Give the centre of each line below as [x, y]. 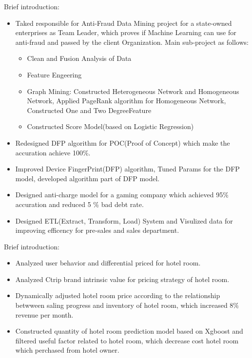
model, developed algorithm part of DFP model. [87, 178]
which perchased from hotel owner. [67, 350]
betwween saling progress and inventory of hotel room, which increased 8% [127, 305]
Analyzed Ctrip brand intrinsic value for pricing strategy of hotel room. [122, 279]
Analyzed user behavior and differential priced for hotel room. [108, 263]
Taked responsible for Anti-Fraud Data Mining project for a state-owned [124, 23]
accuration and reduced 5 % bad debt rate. [79, 204]
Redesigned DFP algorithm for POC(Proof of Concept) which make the [123, 142]
